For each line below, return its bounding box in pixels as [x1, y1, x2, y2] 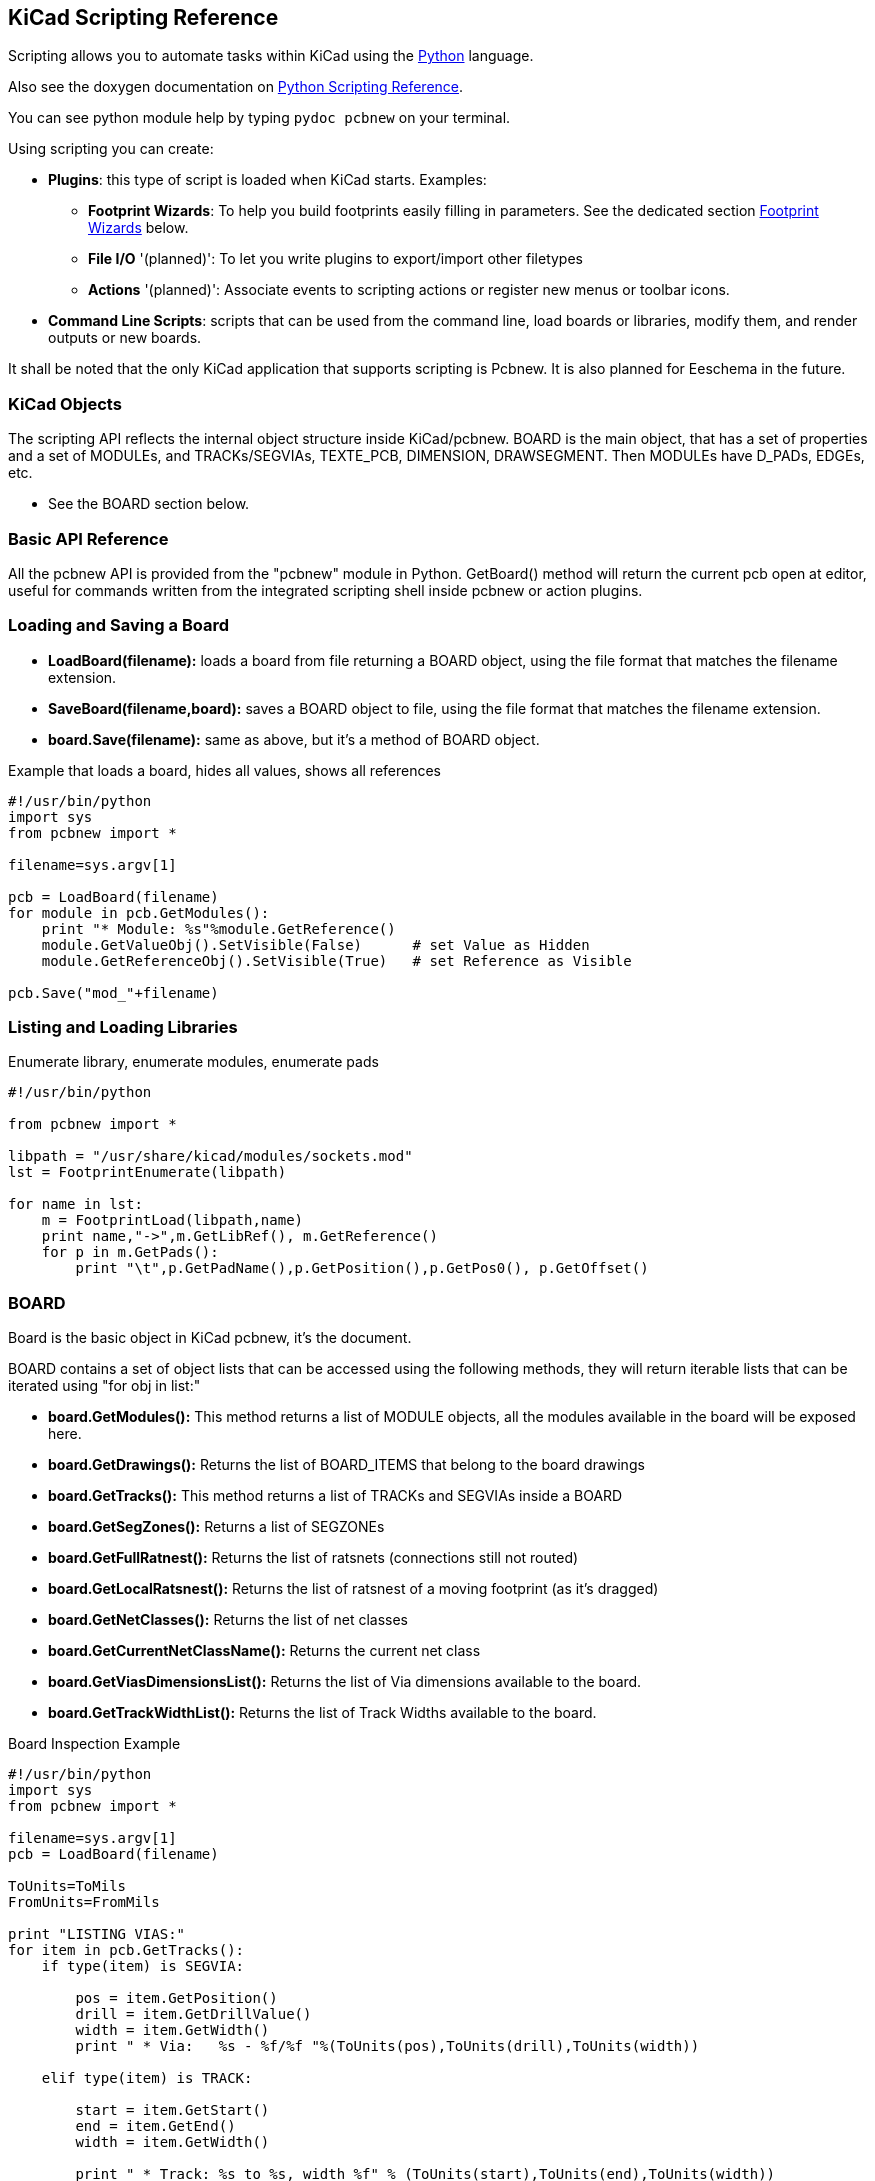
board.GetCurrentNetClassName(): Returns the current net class [48, 1642, 481, 1660]
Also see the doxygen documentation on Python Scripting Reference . [8, 78, 464, 96]
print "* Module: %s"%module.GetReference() [41, 920, 396, 937]
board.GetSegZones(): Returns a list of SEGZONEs [48, 1518, 385, 1536]
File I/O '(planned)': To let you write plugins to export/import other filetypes [88, 250, 583, 268]
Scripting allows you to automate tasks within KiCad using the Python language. [8, 47, 534, 65]
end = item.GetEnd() [75, 2118, 236, 2135]
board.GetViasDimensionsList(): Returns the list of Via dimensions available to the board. [48, 1673, 642, 1691]
